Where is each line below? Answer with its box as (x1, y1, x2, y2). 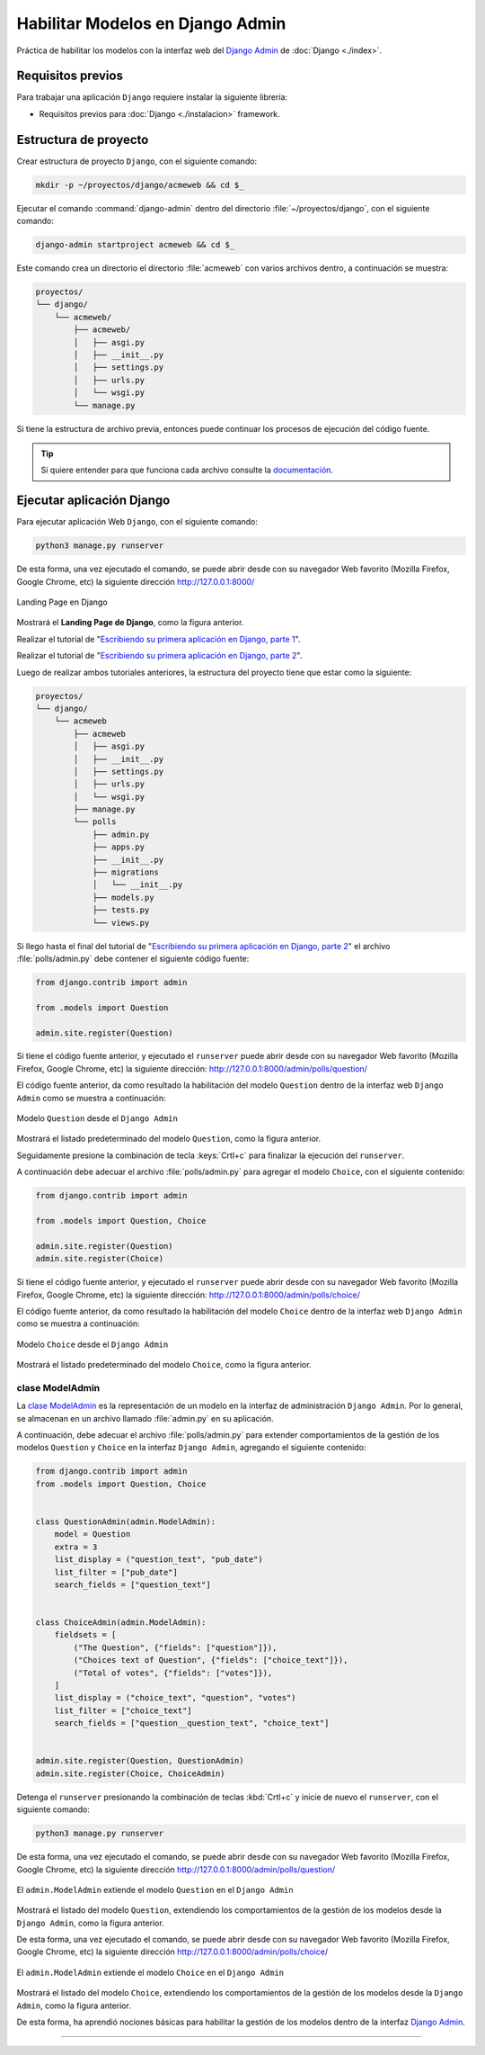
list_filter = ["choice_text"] (54, 1705, 192, 1716)
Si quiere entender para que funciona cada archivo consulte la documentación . (40, 464, 334, 476)
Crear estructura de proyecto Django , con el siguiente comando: (16, 156, 258, 166)
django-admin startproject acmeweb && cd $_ (35, 239, 235, 250)
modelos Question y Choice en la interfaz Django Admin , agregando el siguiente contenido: (16, 1442, 366, 1453)
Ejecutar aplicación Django (16, 493, 171, 508)
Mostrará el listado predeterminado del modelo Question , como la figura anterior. (16, 1134, 322, 1144)
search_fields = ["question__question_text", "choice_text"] (54, 1718, 330, 1728)
